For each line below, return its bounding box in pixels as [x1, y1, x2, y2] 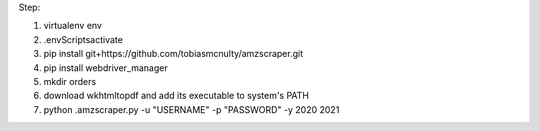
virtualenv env [43, 20, 102, 32]
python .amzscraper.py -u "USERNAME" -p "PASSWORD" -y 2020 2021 [43, 103, 340, 115]
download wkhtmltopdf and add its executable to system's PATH [43, 90, 310, 102]
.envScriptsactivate [43, 33, 124, 45]
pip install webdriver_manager [43, 61, 169, 74]
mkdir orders [43, 75, 97, 87]
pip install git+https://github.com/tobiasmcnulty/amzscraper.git [43, 48, 304, 60]
